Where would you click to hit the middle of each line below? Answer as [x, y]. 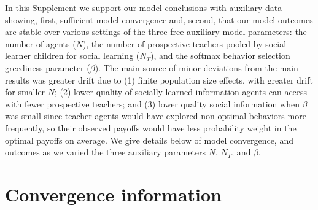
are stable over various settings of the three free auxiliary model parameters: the [156, 32]
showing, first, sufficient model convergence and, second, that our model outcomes [159, 19]
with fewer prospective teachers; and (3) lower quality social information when [152, 103]
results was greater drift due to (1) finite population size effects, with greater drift [159, 80]
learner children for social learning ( [72, 56]
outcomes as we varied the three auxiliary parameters [106, 152]
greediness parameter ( [48, 67]
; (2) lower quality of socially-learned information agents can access [181, 92]
